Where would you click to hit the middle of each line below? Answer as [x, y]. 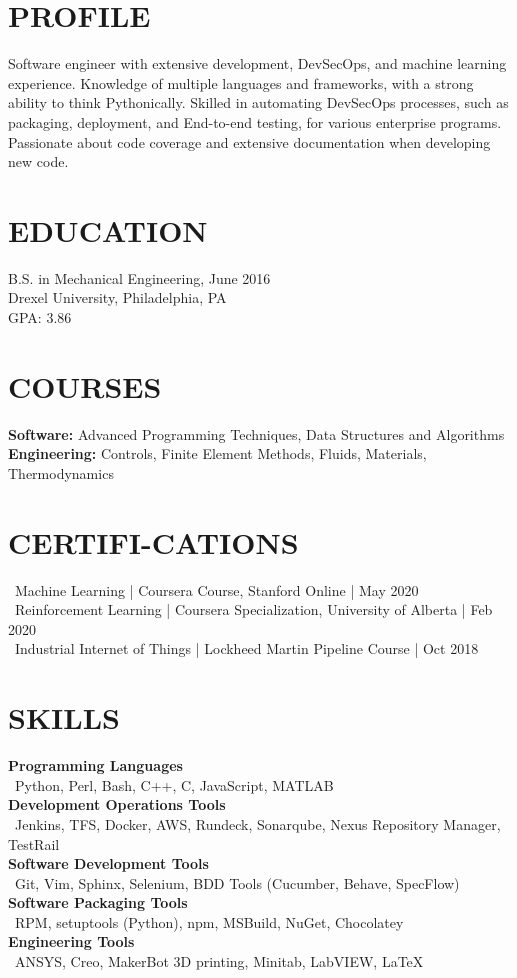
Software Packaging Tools [98, 902]
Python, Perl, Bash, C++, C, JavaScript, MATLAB [174, 784]
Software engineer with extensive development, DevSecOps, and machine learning [257, 63]
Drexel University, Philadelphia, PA [117, 297]
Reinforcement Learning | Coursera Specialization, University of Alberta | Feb [253, 609]
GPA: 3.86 [40, 317]
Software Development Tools [108, 863]
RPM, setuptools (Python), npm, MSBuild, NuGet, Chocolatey [209, 921]
